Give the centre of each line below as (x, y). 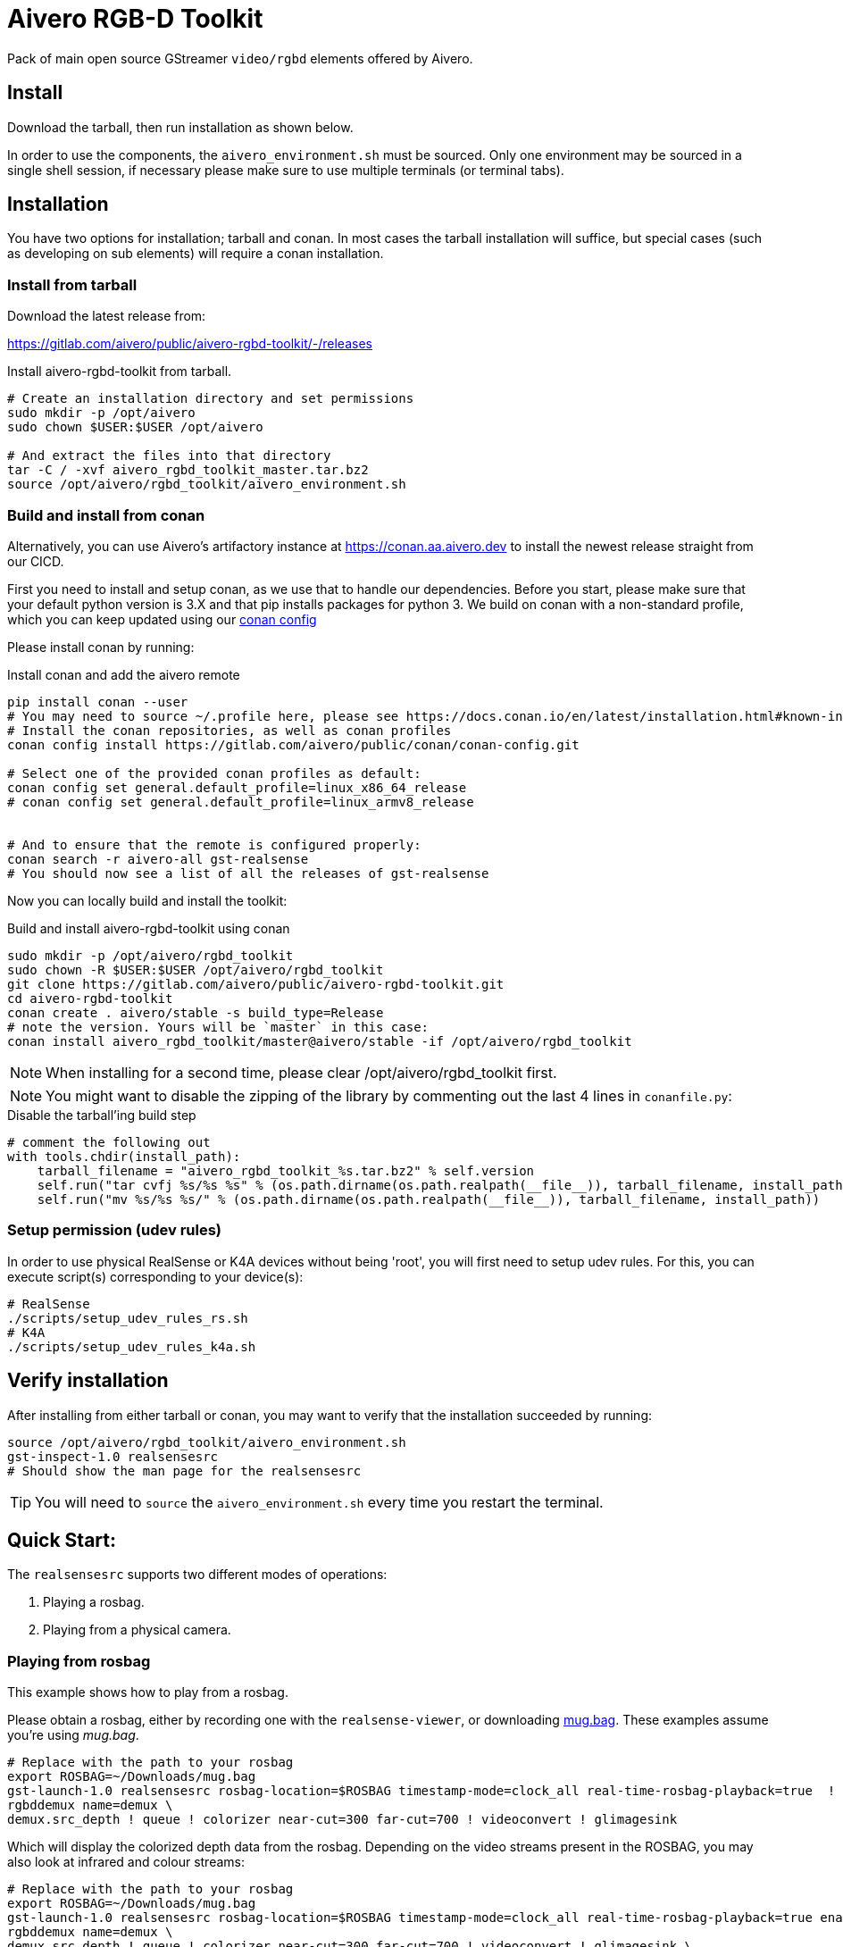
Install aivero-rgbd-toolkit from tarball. (120, 372)
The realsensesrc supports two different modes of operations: (197, 1575)
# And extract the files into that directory (169, 456)
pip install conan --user (98, 702)
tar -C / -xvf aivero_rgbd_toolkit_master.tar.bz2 (188, 470)
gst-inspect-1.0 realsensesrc (113, 1456)
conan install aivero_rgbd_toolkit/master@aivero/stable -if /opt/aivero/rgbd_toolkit (320, 1041)
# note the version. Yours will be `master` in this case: (218, 1027)
